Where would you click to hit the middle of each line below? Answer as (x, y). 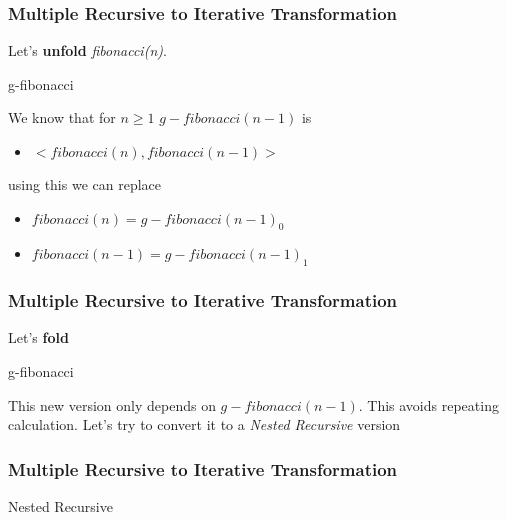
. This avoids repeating (428, 404)
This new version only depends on (112, 404)
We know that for (62, 117)
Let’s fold (38, 337)
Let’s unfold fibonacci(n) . (87, 50)
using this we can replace (85, 184)
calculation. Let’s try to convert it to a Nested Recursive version (204, 424)
